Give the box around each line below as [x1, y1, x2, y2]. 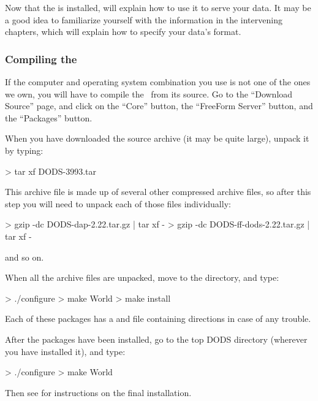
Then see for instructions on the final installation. [5, 386, 192, 399]
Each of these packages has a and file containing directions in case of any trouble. [5, 312, 311, 325]
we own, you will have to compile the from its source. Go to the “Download [5, 87, 293, 100]
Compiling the [5, 51, 77, 66]
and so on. [5, 250, 44, 263]
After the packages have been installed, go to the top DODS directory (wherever [5, 332, 308, 345]
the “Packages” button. [5, 111, 93, 124]
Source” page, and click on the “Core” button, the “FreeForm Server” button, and [5, 99, 313, 112]
